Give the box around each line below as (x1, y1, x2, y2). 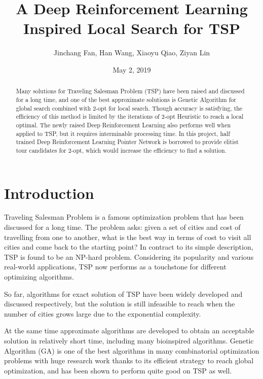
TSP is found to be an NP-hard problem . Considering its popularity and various (4, 251, 254, 262)
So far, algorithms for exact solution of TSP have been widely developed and (4, 288, 243, 299)
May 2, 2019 (112, 64, 151, 75)
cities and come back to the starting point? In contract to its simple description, (4, 242, 253, 252)
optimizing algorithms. (4, 271, 74, 282)
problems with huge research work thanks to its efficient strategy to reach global (4, 355, 254, 366)
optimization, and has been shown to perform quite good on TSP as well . (4, 365, 232, 375)
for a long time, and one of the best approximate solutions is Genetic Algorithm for (16, 95, 236, 104)
